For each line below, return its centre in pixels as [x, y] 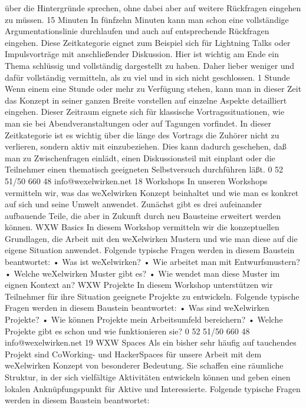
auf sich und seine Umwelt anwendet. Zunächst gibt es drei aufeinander [134, 204]
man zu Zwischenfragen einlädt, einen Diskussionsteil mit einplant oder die [140, 157]
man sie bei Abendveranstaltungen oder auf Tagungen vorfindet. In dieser [138, 123]
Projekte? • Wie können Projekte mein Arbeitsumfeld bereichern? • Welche [144, 319]
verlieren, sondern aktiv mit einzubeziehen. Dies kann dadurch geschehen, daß [146, 146]
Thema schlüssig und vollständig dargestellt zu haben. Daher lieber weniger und [150, 65]
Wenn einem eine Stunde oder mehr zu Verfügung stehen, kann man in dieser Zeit [153, 89]
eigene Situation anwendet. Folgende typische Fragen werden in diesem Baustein [150, 250]
